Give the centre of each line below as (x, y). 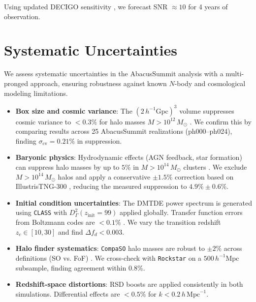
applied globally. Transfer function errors (181, 212)
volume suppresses (207, 110)
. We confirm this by (221, 121)
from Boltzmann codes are (55, 222)
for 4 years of (208, 6)
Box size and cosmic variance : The (74, 110)
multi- (235, 74)
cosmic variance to (43, 121)
